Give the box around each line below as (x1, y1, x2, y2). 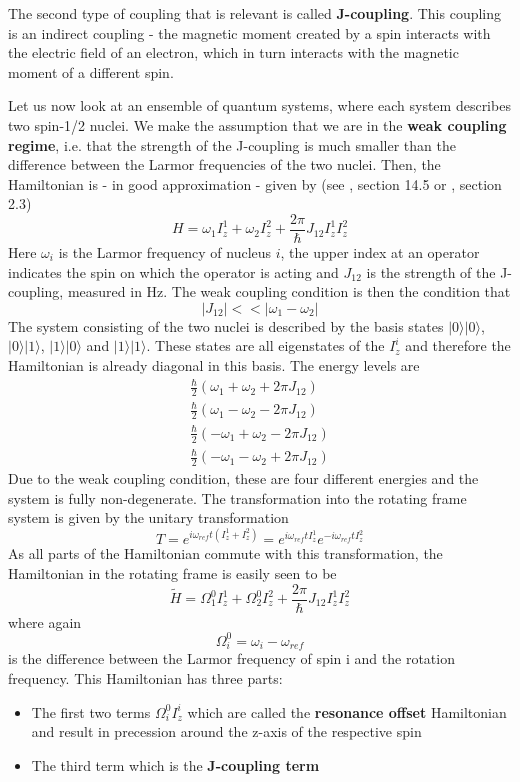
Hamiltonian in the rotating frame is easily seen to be (8, 562, 337, 583)
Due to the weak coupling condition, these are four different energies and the (8, 468, 479, 489)
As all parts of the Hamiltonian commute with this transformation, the (8, 543, 443, 564)
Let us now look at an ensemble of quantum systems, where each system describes (8, 95, 511, 116)
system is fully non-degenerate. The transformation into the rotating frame (8, 487, 467, 508)
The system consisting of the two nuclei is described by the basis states (8, 315, 444, 336)
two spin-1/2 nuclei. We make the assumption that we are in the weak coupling (8, 114, 507, 135)
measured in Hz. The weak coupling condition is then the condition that (67, 281, 511, 302)
